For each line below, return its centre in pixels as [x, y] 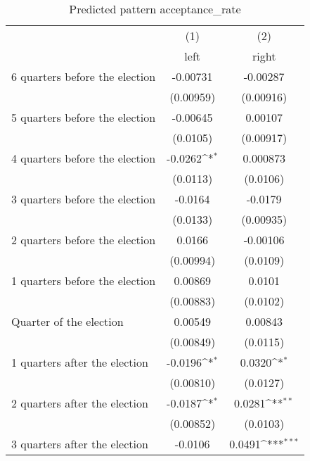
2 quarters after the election [80, 403]
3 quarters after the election [80, 444]
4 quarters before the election [84, 158]
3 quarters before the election [84, 199]
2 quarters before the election [84, 240]
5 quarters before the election [84, 117]
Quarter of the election [67, 321]
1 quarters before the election [84, 280]
